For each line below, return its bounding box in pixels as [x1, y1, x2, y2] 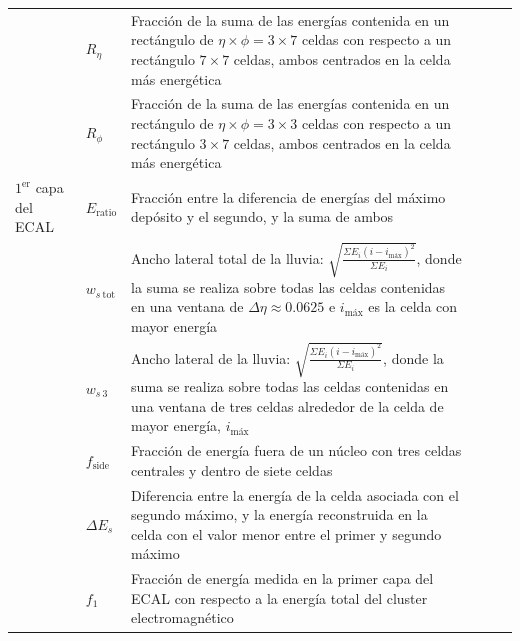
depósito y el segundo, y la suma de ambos [131, 206, 394, 227]
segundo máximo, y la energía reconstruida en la [131, 504, 428, 525]
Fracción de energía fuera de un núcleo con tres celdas [131, 440, 462, 461]
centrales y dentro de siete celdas [131, 459, 333, 480]
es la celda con [368, 296, 458, 317]
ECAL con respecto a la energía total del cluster [131, 587, 428, 608]
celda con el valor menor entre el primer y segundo [131, 523, 442, 544]
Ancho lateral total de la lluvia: [131, 247, 324, 268]
